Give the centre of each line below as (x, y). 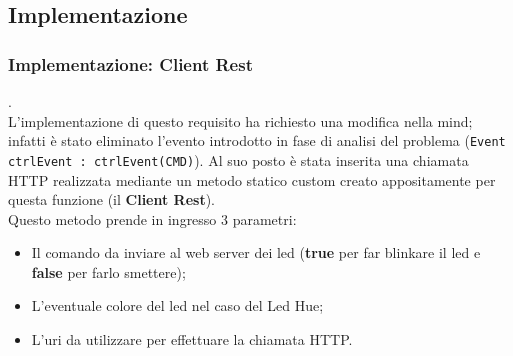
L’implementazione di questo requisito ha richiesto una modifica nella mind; (240, 120)
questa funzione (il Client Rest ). (112, 199)
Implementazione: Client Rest (130, 63)
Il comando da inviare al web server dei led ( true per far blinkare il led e (256, 252)
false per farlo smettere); (108, 271)
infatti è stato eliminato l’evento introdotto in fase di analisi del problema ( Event (257, 140)
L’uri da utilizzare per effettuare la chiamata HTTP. (192, 339)
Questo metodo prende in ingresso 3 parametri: (152, 218)
